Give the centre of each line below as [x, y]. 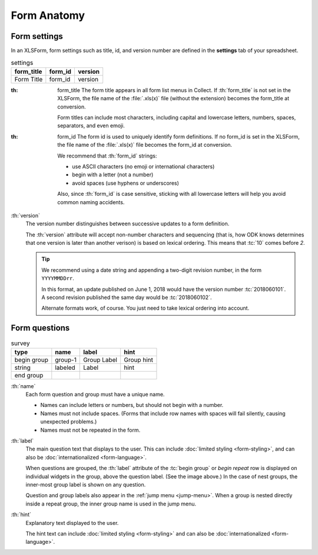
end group [29, 375]
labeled [65, 367]
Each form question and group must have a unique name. [95, 395]
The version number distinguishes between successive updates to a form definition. [127, 224]
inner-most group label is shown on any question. [86, 485]
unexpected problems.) [69, 422]
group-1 [66, 360]
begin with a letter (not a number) [113, 175]
